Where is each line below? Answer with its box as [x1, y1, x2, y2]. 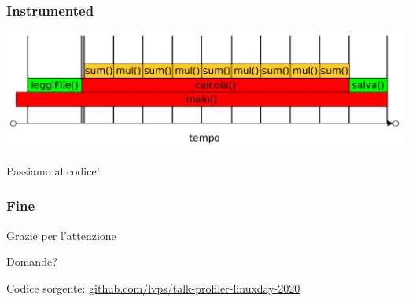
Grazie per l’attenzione [6, 226, 116, 243]
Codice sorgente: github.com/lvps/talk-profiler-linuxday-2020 [6, 279, 300, 296]
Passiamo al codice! [6, 162, 100, 179]
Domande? [6, 253, 57, 270]
